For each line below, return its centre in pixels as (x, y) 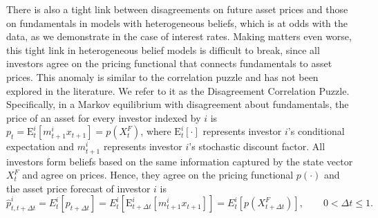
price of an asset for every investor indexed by (104, 117)
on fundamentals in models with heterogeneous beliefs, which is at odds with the (177, 22)
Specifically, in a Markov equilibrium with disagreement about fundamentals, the (178, 104)
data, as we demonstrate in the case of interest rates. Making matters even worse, (179, 36)
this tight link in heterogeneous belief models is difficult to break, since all (163, 49)
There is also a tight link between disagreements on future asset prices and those (177, 9)
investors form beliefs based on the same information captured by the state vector (180, 161)
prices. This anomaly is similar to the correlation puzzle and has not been (162, 76)
